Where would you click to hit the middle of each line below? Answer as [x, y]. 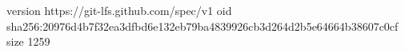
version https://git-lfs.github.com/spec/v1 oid [119, 10]
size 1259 [28, 41]
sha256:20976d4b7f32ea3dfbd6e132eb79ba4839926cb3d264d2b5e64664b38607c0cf [202, 26]
